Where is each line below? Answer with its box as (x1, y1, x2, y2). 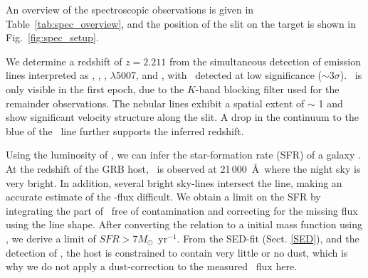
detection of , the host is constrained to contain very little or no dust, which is (6, 245, 348, 260)
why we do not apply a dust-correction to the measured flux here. (6, 259, 298, 274)
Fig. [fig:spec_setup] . (6, 30, 99, 45)
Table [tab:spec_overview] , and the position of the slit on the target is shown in (6, 16, 357, 31)
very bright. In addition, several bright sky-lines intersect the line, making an (6, 175, 342, 190)
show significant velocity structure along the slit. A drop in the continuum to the (6, 109, 359, 124)
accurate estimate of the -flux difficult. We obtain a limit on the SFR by (6, 189, 321, 204)
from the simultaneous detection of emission (169, 53, 361, 68)
